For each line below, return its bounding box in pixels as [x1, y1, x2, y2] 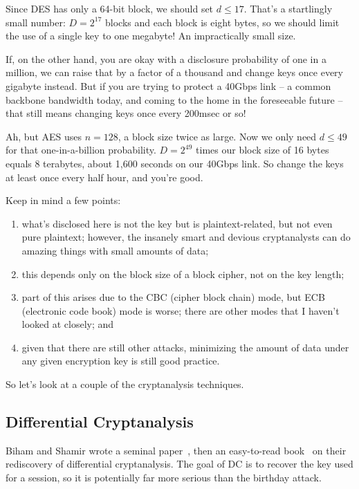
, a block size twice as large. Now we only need [118, 129, 317, 143]
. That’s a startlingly [243, 1, 333, 15]
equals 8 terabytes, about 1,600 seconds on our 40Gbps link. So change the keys [6, 156, 344, 170]
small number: [6, 15, 66, 29]
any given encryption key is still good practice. [21, 353, 220, 368]
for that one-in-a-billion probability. [6, 142, 156, 157]
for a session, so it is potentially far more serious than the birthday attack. [6, 470, 322, 485]
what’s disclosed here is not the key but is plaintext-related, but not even [21, 216, 333, 230]
